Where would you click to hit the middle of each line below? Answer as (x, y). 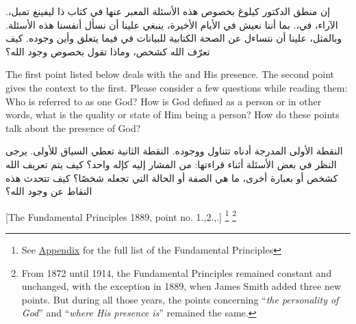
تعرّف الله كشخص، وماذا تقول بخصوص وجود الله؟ (108, 51)
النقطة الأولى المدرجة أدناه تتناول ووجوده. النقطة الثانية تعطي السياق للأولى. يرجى (174, 151)
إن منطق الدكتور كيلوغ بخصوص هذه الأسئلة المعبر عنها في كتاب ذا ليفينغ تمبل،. (168, 11)
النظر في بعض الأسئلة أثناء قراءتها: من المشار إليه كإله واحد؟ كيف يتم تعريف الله (171, 164)
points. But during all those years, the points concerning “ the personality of (180, 299)
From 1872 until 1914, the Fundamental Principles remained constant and (177, 272)
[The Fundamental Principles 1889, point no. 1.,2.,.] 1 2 (121, 215)
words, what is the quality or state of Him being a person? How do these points (173, 114)
